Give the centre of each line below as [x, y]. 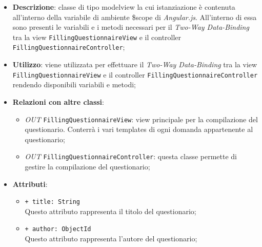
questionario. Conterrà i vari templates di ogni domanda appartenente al [139, 129]
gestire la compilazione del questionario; [87, 167]
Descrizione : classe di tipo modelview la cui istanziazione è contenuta [124, 7]
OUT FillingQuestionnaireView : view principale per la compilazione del [141, 119]
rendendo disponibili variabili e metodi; [74, 84]
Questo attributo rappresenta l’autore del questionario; [111, 239]
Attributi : [30, 184]
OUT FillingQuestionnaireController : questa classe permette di [131, 156]
